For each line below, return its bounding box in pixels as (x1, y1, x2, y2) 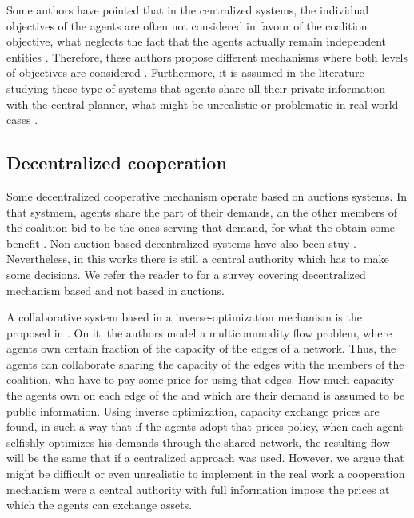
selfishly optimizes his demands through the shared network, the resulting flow (6, 433, 391, 450)
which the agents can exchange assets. (6, 496, 193, 513)
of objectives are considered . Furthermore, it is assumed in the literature (6, 64, 364, 81)
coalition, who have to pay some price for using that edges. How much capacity (6, 371, 394, 388)
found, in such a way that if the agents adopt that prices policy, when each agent (6, 418, 404, 435)
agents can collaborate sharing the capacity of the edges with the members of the (6, 355, 404, 372)
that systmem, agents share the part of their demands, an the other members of (6, 203, 398, 220)
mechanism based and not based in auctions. (6, 281, 225, 298)
